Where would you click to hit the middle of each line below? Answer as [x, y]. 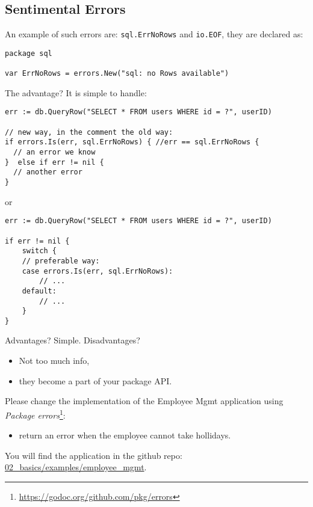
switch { [39, 251]
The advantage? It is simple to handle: [76, 92]
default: [39, 291]
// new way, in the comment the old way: [89, 132]
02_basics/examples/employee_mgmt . [76, 467]
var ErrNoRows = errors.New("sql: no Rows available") [117, 74]
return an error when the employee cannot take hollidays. [125, 435]
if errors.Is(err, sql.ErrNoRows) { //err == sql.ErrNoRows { [132, 142]
